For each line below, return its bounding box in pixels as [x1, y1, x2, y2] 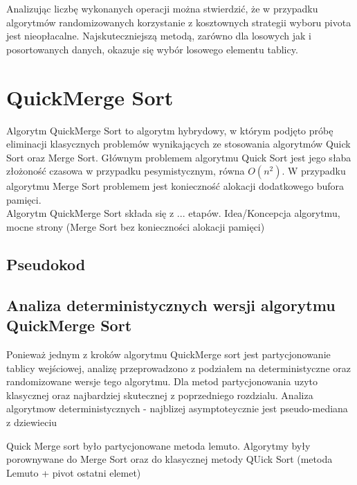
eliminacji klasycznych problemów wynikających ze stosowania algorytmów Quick [6, 136, 351, 151]
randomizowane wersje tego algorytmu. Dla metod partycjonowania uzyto [6, 374, 318, 389]
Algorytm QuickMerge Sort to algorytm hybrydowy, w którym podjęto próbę [6, 123, 333, 137]
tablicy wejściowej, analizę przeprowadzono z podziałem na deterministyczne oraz [6, 360, 351, 375]
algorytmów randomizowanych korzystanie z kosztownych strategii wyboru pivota [6, 15, 351, 29]
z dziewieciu [6, 415, 57, 429]
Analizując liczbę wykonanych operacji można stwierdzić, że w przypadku [6, 1, 318, 15]
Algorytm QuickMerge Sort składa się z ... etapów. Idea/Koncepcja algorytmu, [6, 206, 340, 220]
